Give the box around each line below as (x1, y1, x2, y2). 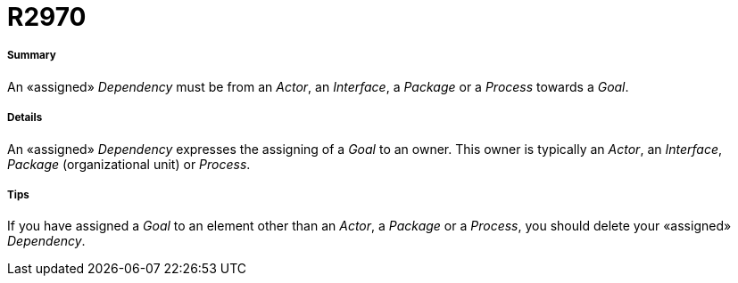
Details (7, 111, 43, 125)
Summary (7, 49, 56, 62)
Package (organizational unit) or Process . (7, 156, 251, 172)
